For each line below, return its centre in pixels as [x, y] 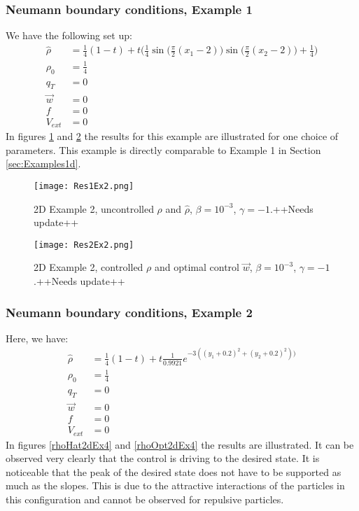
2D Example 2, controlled [89, 267]
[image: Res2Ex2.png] [84, 245]
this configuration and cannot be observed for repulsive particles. [145, 499]
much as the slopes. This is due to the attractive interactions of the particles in [175, 485]
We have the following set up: [69, 35]
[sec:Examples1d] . [43, 163]
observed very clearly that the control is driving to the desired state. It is [163, 458]
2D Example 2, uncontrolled [94, 208]
